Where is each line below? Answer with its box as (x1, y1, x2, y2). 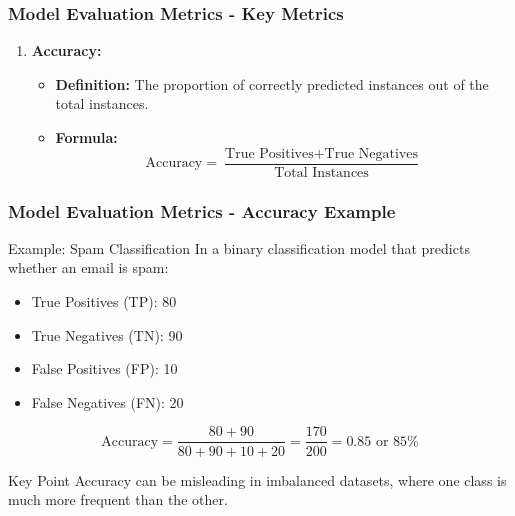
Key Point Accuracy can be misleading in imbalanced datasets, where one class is (8, 469, 507, 490)
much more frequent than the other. (8, 489, 228, 510)
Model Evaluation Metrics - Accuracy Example (8, 198, 396, 223)
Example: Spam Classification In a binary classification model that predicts (8, 237, 470, 258)
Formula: (55, 127, 118, 147)
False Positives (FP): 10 (31, 358, 178, 379)
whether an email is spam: (8, 257, 169, 278)
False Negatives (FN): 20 (31, 391, 184, 412)
